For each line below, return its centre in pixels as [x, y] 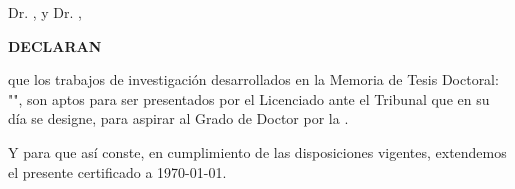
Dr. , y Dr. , [45, 12]
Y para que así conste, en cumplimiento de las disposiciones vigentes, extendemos [257, 151]
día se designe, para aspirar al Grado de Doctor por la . [178, 118]
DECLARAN [55, 45]
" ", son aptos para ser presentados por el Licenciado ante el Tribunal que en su [249, 98]
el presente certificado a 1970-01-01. [117, 171]
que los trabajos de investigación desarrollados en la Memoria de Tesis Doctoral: [253, 79]
